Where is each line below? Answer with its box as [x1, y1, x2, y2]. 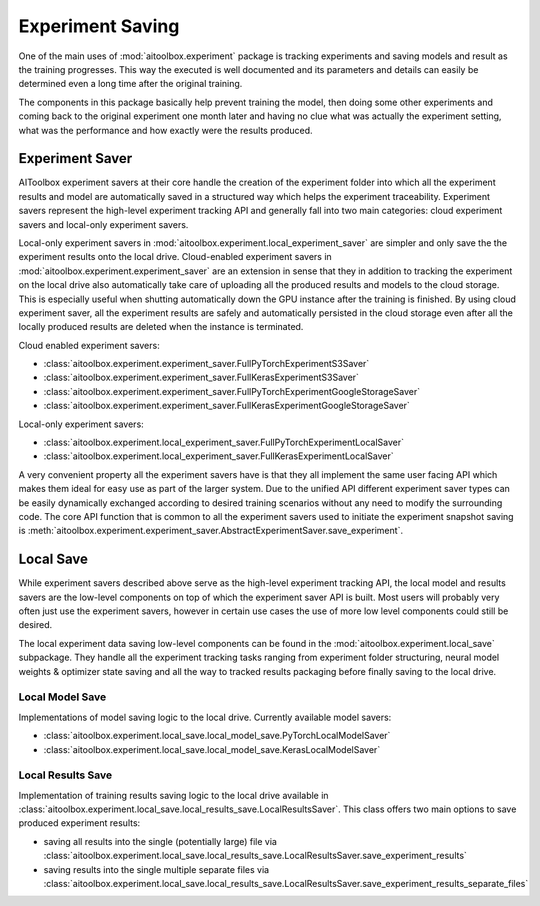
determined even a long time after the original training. [18, 78, 243, 90]
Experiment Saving [18, 15, 180, 37]
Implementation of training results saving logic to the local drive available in [18, 789, 329, 801]
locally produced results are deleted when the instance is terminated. [18, 321, 304, 333]
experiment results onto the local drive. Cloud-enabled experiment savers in [18, 251, 332, 263]
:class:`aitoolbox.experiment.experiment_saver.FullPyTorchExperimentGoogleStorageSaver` [43, 385, 421, 397]
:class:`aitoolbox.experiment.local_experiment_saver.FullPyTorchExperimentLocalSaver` [43, 436, 405, 449]
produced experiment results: [18, 817, 141, 829]
